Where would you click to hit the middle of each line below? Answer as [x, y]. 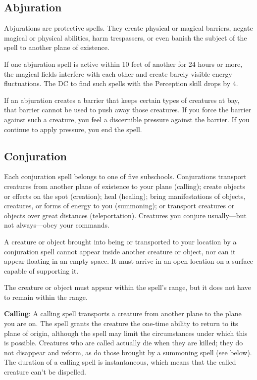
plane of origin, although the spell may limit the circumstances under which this [126, 333]
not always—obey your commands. [57, 225]
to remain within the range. [46, 297]
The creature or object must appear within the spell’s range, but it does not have [128, 287]
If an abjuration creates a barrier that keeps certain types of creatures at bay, [122, 100]
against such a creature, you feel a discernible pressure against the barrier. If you [127, 119]
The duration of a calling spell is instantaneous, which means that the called [120, 362]
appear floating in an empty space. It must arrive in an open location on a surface [128, 261]
